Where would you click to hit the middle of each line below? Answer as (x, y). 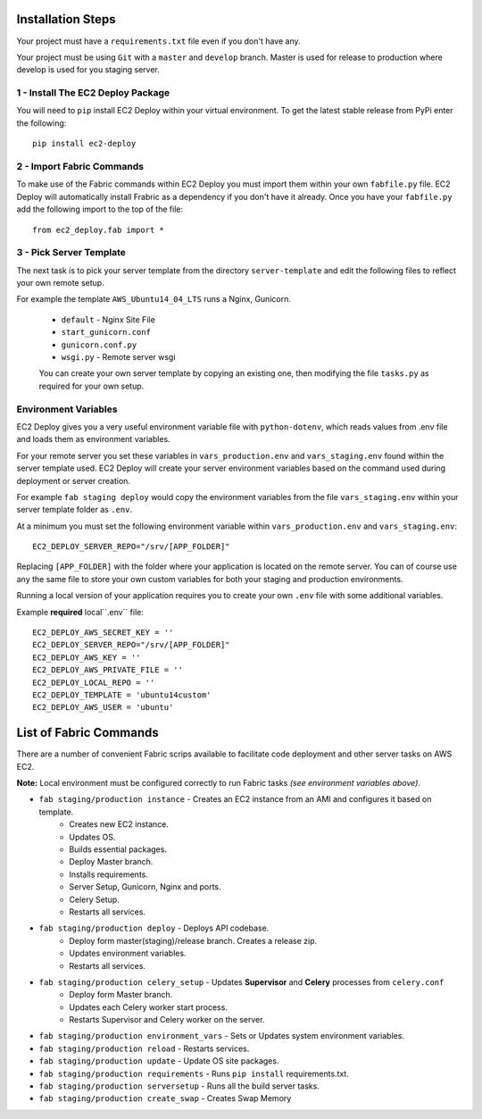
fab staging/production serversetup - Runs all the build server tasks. (179, 1086)
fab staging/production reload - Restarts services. (144, 1048)
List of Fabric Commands (88, 733)
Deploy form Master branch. (121, 995)
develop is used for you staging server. (88, 70)
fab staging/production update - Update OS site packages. (159, 1061)
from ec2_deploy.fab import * (99, 230)
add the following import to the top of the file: (100, 209)
